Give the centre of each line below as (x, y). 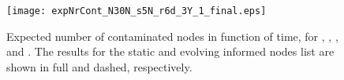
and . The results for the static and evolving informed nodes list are (170, 51)
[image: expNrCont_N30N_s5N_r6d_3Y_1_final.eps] (136, 11)
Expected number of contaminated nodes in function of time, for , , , (172, 36)
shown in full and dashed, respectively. (99, 66)
